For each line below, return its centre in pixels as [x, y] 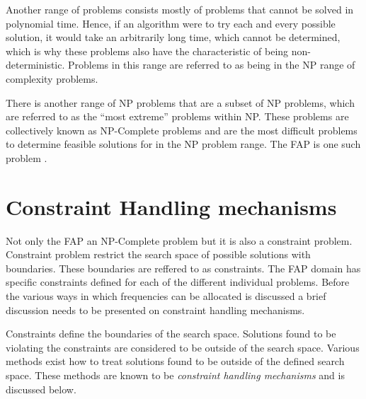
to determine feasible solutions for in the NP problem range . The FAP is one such [183, 144]
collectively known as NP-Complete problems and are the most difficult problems [182, 130]
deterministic [34, 65]
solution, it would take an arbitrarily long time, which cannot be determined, [173, 37]
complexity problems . [52, 78]
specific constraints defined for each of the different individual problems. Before [178, 282]
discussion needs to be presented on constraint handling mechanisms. [155, 310]
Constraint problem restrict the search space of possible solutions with [158, 254]
